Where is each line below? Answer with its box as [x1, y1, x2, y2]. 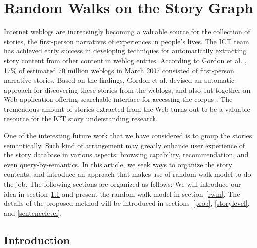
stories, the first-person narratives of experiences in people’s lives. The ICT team [4, 36, 249, 46]
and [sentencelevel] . [4, 207, 62, 218]
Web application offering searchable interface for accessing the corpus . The [4, 94, 233, 104]
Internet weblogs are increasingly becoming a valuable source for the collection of [4, 26, 250, 37]
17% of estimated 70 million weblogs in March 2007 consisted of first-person [4, 65, 234, 75]
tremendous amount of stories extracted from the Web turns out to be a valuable [4, 103, 250, 114]
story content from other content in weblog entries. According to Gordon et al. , [4, 55, 247, 65]
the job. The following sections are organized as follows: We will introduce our [4, 179, 241, 189]
